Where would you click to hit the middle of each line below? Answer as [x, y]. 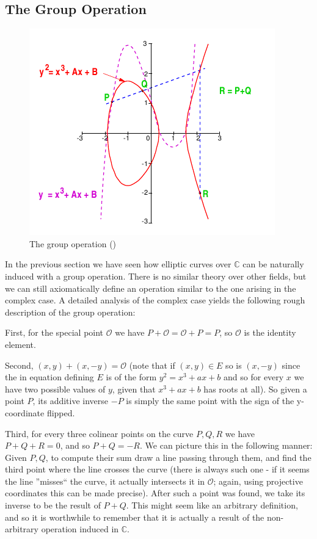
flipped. [61, 412]
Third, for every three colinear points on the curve [99, 433]
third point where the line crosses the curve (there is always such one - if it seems [157, 469]
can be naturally [273, 264]
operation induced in [80, 529]
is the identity [270, 332]
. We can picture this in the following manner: [226, 445]
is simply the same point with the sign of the [210, 401]
